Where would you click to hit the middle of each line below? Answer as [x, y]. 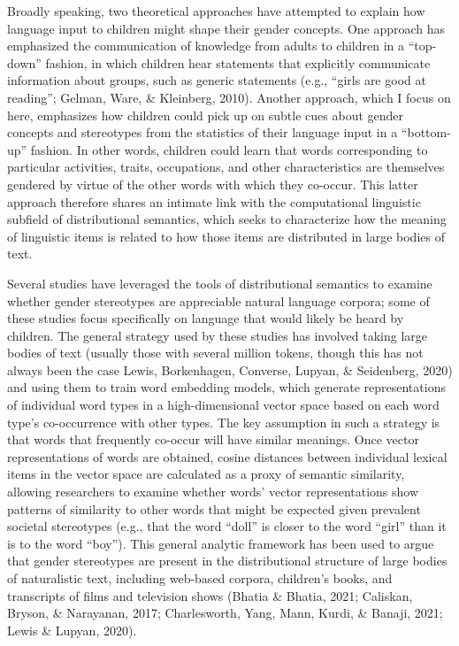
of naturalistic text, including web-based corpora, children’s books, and [200, 578]
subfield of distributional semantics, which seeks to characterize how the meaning [227, 219]
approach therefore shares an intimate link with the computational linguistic [214, 201]
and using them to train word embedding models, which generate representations [226, 387]
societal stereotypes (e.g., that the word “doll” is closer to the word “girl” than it [227, 526]
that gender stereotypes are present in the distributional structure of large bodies [227, 561]
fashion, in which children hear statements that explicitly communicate [238, 62]
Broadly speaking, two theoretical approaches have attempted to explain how [216, 11]
